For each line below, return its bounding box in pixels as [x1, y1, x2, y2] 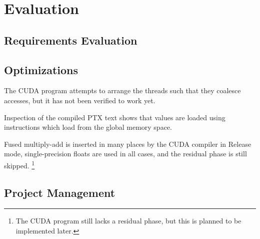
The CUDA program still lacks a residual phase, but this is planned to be [15, 215, 241, 226]
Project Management [4, 184, 115, 200]
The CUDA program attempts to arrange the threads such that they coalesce [4, 85, 241, 96]
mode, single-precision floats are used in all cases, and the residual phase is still [4, 148, 247, 159]
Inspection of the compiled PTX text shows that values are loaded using [4, 112, 225, 122]
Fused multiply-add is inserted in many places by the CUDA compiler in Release [4, 138, 251, 149]
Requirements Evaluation [4, 32, 137, 48]
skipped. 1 [4, 158, 35, 170]
